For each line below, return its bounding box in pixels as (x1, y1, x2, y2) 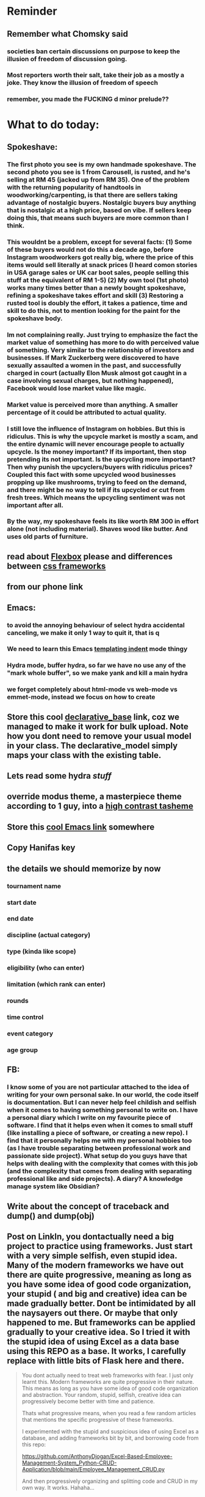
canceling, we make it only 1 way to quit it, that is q (7, 628, 160, 637)
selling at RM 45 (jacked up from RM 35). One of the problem (7, 175, 190, 184)
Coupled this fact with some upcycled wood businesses (7, 470, 176, 479)
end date (7, 914, 34, 923)
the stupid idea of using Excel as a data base (7, 1336, 179, 1347)
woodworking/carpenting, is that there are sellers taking (7, 191, 178, 199)
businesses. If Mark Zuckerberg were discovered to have (7, 353, 179, 362)
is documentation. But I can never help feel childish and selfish (7, 1098, 197, 1107)
